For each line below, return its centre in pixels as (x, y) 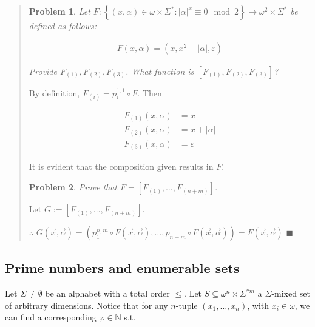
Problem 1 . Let (59, 11)
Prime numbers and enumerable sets (122, 268)
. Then (150, 93)
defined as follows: (63, 25)
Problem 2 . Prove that (73, 187)
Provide (43, 71)
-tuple (187, 305)
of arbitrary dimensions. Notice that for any (86, 305)
